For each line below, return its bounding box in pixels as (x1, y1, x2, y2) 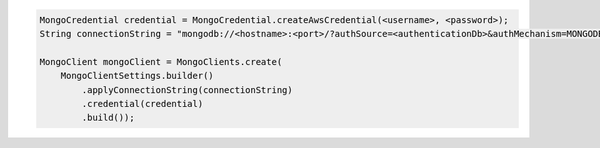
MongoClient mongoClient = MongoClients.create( (39, 56, 283, 67)
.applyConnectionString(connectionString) (81, 84, 294, 95)
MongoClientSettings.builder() (60, 70, 214, 82)
